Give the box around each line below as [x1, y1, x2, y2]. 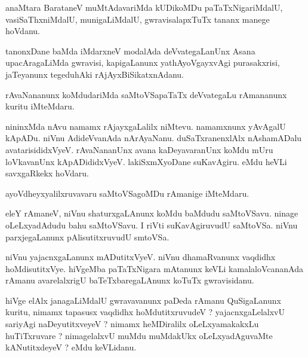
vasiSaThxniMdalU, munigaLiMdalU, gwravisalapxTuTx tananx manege [5, 13, 270, 25]
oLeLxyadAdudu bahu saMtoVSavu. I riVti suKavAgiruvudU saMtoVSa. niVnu [5, 218, 298, 231]
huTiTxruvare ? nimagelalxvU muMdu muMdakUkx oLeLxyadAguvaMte [5, 329, 273, 341]
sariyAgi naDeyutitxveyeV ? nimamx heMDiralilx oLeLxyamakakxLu [5, 318, 259, 330]
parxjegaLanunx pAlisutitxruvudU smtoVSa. [5, 230, 170, 243]
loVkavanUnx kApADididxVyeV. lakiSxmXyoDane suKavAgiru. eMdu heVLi [5, 155, 287, 167]
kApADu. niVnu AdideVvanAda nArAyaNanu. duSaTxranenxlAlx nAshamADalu [5, 132, 302, 144]
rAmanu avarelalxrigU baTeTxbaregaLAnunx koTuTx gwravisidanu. [5, 274, 254, 286]
